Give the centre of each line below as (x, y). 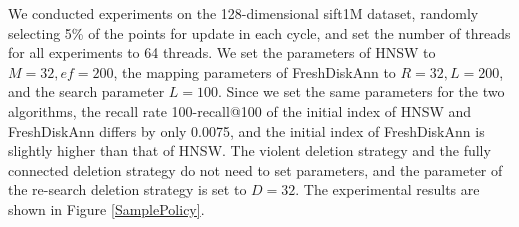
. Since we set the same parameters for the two (361, 91)
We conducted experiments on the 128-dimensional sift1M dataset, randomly (243, 13)
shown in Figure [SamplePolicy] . (106, 208)
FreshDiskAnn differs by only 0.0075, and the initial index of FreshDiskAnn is (246, 130)
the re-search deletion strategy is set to (127, 189)
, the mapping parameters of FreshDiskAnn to (254, 71)
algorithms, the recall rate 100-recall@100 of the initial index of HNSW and (240, 110)
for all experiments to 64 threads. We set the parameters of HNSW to (222, 52)
